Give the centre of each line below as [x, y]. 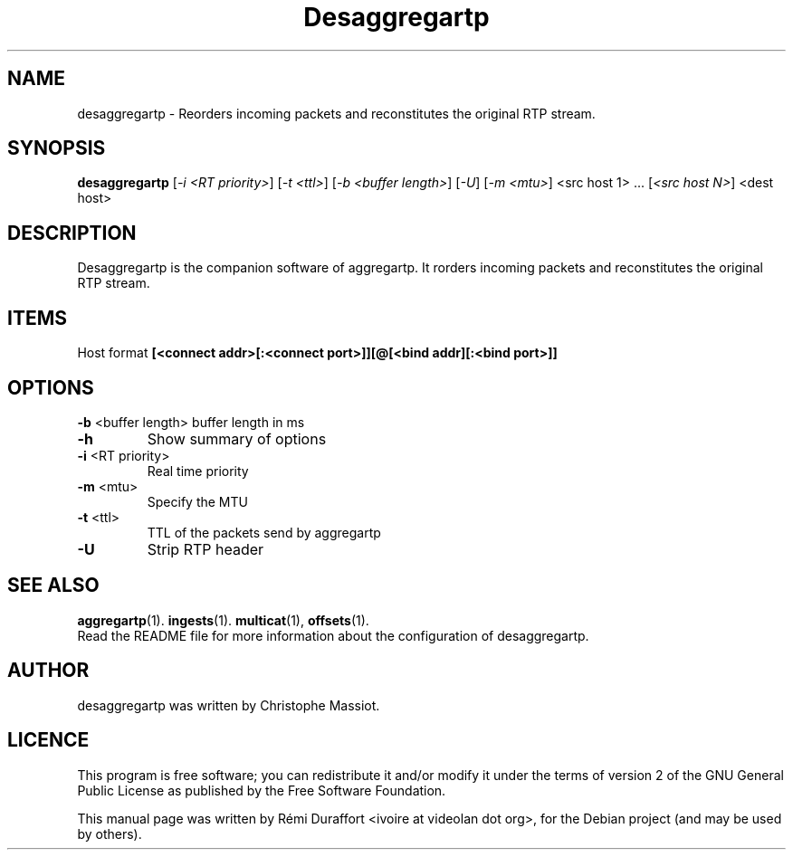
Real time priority [198, 471]
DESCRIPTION [72, 233]
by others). [110, 833]
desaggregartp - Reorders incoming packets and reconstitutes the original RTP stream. [336, 113]
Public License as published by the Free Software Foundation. [262, 790]
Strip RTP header [205, 549]
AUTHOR [48, 671]
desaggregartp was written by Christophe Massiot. [229, 705]
